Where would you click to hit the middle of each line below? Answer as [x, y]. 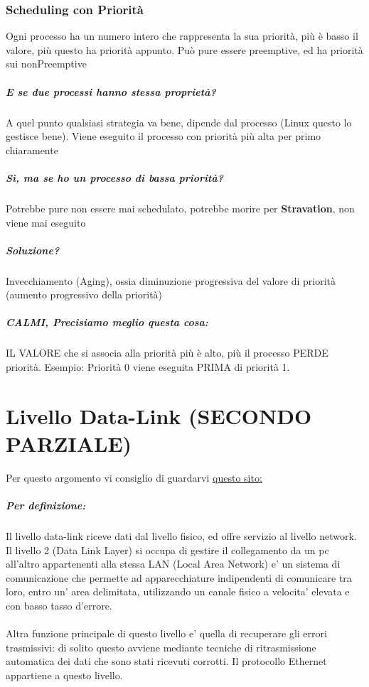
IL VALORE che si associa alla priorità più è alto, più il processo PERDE [167, 353]
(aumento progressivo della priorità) [84, 294]
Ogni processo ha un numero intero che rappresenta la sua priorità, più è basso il [182, 36]
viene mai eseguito [46, 222]
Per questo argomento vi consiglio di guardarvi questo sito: [134, 477]
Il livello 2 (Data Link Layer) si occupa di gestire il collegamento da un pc [167, 550]
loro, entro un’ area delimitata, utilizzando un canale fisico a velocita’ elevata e [178, 591]
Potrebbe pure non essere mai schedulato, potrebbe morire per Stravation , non [180, 208]
